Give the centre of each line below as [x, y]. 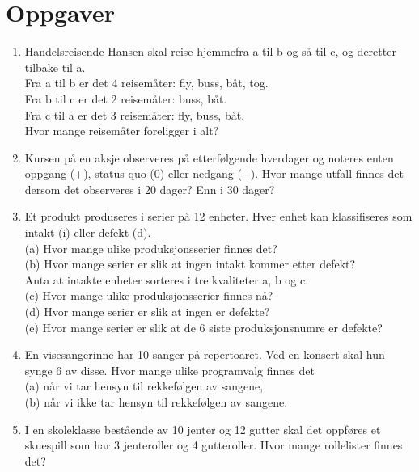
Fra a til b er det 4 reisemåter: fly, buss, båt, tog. [146, 83]
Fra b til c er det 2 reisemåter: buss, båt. [126, 98]
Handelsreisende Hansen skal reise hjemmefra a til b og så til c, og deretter [210, 51]
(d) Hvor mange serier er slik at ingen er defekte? [147, 312]
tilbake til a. [55, 67]
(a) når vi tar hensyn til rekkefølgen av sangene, [144, 386]
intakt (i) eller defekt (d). [88, 232]
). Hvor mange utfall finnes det [327, 173]
